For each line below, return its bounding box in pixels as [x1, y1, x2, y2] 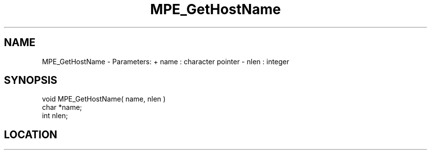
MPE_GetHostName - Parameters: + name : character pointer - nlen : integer [42, 57, 289, 66]
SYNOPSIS [4, 74, 58, 87]
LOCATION [4, 128, 58, 141]
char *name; [42, 103, 82, 112]
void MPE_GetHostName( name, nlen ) [42, 95, 166, 103]
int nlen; [42, 111, 68, 120]
